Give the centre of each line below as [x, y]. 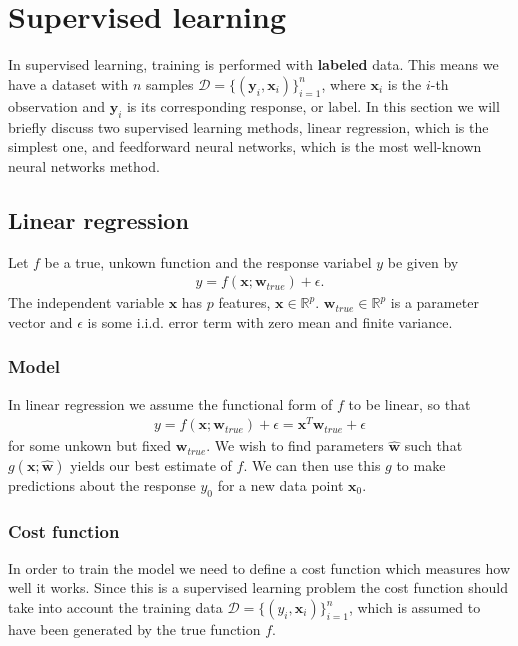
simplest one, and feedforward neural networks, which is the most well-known [245, 146]
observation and [56, 105]
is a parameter [434, 302]
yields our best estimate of [151, 464]
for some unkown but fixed [90, 445]
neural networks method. [84, 165]
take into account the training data [115, 607]
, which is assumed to [414, 607]
